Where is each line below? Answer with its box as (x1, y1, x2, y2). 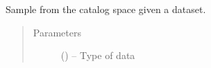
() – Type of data (60, 48, 135, 63)
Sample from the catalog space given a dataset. (6, 2, 206, 16)
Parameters (33, 25, 81, 39)
